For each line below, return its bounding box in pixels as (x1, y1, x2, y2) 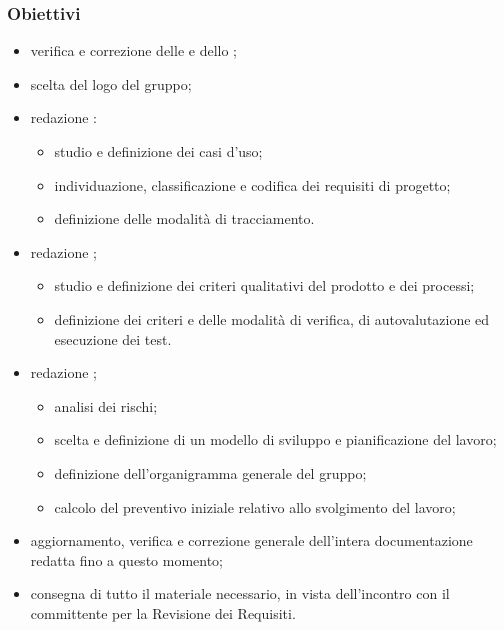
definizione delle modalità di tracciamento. (54, 208, 315, 229)
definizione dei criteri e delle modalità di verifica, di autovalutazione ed (54, 308, 490, 329)
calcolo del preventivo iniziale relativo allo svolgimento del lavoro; (54, 496, 456, 517)
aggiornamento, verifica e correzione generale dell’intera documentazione (30, 530, 473, 551)
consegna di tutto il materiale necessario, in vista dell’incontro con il (30, 583, 450, 604)
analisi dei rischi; (54, 395, 158, 416)
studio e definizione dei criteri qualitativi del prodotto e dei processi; (54, 275, 475, 296)
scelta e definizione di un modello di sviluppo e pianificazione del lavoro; (54, 429, 497, 450)
